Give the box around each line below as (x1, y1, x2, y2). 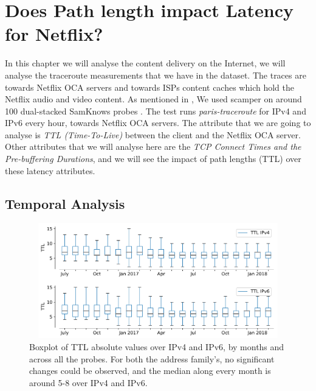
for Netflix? (5, 21, 103, 46)
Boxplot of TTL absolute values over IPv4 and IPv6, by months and (29, 340, 284, 353)
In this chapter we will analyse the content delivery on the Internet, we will (5, 57, 286, 69)
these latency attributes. (5, 164, 95, 177)
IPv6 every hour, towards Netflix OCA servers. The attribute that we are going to (5, 116, 311, 129)
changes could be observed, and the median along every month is (29, 364, 271, 377)
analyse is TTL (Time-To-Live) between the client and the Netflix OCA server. (5, 128, 301, 141)
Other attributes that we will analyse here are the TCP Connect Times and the (5, 140, 301, 153)
